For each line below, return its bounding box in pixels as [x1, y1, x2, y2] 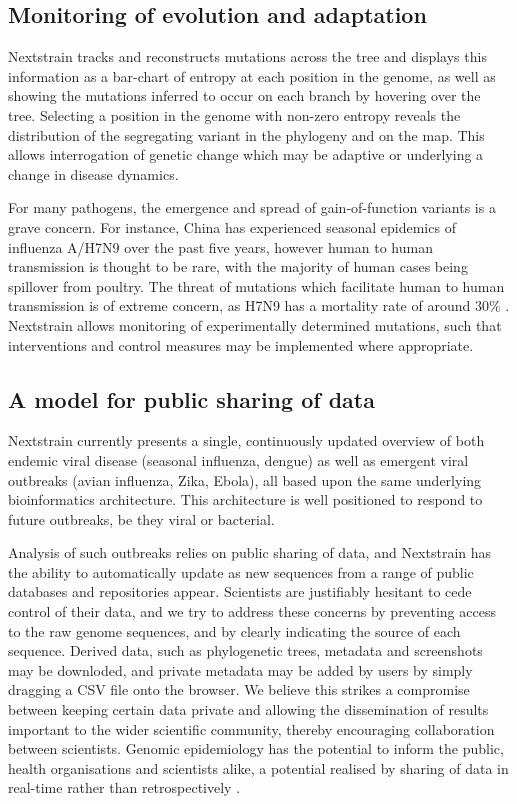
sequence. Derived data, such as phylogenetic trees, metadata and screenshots [8, 640, 483, 661]
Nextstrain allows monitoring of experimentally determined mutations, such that [8, 314, 502, 335]
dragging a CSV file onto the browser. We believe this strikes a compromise [8, 679, 470, 700]
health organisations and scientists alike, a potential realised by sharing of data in [8, 757, 509, 778]
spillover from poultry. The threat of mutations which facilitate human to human [8, 275, 505, 296]
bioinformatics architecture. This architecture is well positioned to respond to [8, 489, 483, 510]
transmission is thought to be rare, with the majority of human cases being [8, 256, 468, 277]
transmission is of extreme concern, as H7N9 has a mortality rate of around [8, 295, 471, 316]
